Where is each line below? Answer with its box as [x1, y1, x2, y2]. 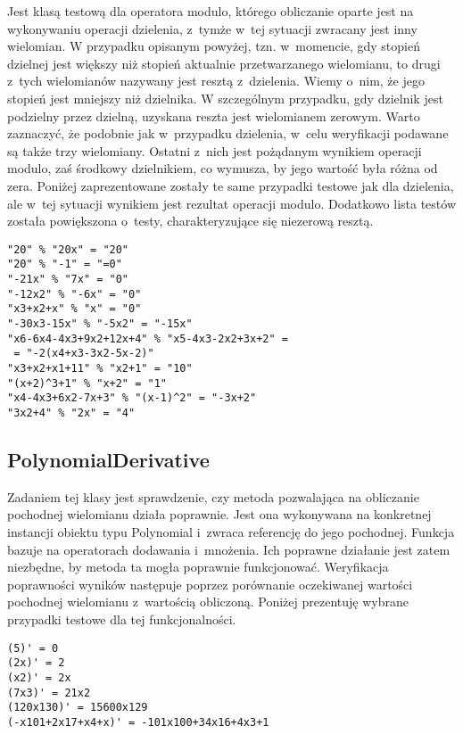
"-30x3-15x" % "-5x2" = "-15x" [7, 318, 193, 330]
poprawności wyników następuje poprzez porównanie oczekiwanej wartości [7, 574, 413, 593]
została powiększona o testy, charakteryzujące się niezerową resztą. [7, 211, 374, 230]
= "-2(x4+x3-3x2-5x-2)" [13, 347, 154, 360]
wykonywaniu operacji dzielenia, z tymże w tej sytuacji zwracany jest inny [7, 19, 418, 37]
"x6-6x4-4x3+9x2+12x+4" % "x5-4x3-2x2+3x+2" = [7, 332, 288, 345]
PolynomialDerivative [7, 445, 210, 473]
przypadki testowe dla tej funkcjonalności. [7, 609, 236, 628]
